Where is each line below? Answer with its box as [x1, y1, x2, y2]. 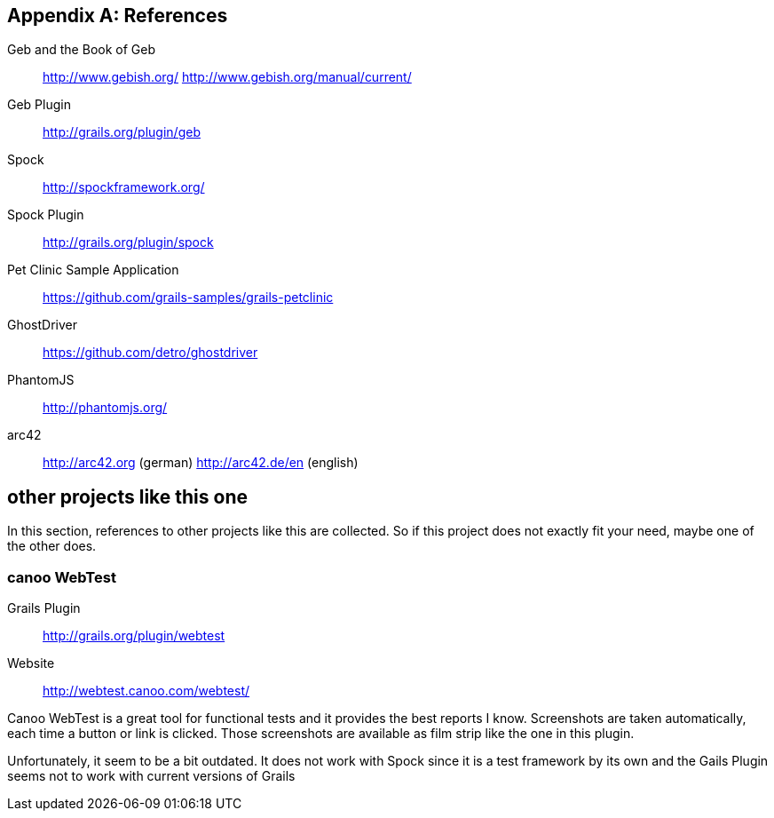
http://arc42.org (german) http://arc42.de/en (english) [43, 455, 359, 471]
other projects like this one [7, 485, 248, 508]
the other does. [7, 538, 97, 554]
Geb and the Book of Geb [7, 42, 155, 58]
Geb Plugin [7, 97, 71, 113]
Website [7, 655, 55, 671]
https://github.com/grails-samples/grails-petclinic [43, 290, 334, 306]
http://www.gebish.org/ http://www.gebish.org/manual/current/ [43, 69, 412, 85]
